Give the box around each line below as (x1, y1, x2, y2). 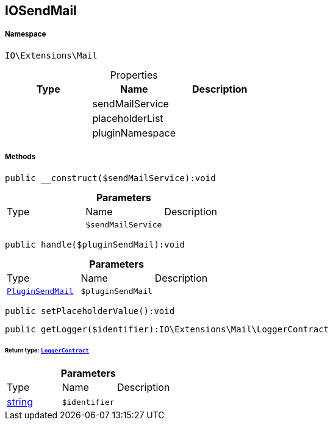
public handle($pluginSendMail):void (5, 239, 185, 249)
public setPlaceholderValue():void (5, 305, 175, 316)
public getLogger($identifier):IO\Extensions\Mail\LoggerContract (5, 324, 329, 334)
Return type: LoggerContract (5, 347, 90, 354)
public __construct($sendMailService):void (5, 173, 216, 183)
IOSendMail (5, 3, 77, 18)
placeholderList (92, 112, 163, 124)
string (7, 396, 33, 409)
